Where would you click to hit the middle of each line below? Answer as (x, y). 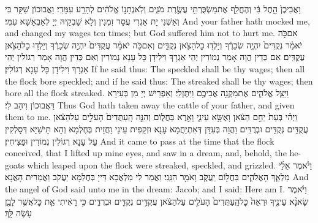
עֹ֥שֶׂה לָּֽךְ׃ (18, 213)
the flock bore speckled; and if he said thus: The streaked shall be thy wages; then (159, 81)
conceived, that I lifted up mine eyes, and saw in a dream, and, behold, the (146, 153)
